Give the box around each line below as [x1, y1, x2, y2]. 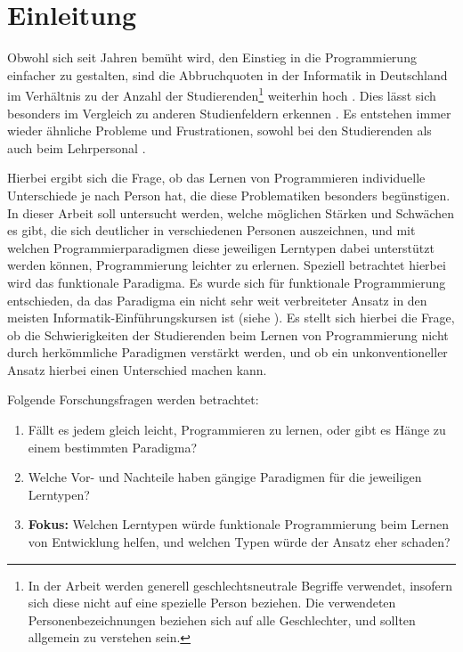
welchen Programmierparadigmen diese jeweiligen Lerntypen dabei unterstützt [7, 238, 435, 257]
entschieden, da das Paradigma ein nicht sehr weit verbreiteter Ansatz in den [7, 290, 427, 309]
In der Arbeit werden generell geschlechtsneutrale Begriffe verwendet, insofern [28, 575, 453, 594]
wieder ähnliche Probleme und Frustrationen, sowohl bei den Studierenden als [7, 121, 432, 140]
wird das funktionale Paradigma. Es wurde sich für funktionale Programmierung [7, 273, 446, 291]
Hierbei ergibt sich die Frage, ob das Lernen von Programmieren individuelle [7, 168, 426, 187]
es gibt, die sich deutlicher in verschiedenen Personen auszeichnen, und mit [7, 221, 416, 240]
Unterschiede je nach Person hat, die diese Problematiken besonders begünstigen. [7, 185, 451, 204]
